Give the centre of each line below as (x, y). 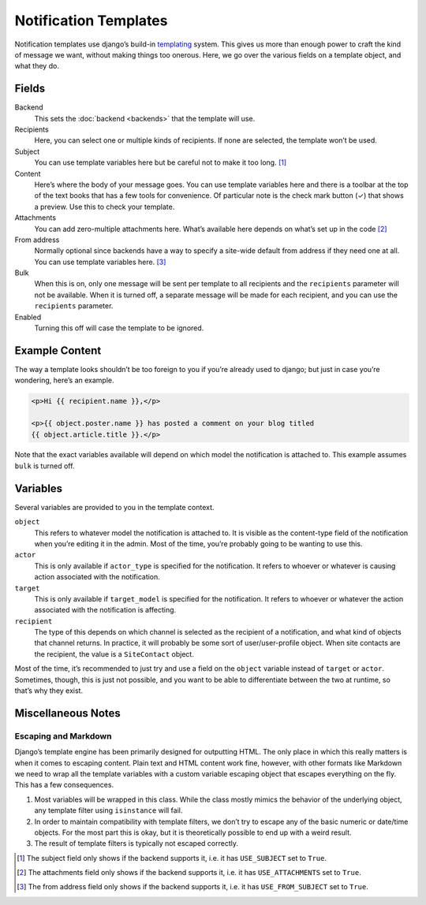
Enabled (28, 317)
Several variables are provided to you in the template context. (114, 507)
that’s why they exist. (49, 691)
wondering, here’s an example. (64, 380)
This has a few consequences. (64, 785)
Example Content (58, 350)
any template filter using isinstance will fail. (108, 810)
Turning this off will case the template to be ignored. (119, 328)
